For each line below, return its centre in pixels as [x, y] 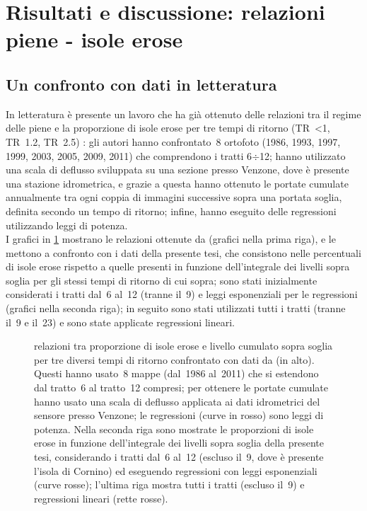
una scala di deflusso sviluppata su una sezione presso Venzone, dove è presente [177, 170]
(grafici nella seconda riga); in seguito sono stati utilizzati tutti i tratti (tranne [176, 308]
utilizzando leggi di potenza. [67, 225]
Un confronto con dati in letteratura [141, 84]
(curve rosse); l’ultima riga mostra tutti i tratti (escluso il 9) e [169, 484]
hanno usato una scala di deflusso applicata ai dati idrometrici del [177, 401]
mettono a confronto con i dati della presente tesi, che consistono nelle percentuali [183, 252]
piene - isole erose [94, 39]
